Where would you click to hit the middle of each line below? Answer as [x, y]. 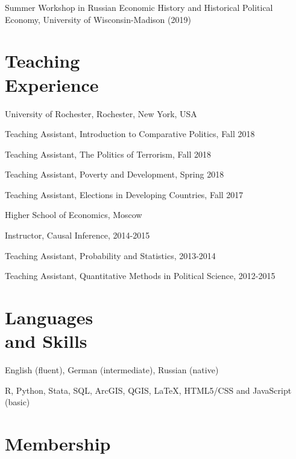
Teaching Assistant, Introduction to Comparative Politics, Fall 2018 [130, 134]
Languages [49, 317]
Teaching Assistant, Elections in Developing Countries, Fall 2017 [124, 194]
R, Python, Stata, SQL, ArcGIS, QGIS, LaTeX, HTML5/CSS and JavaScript [148, 390]
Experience [52, 84]
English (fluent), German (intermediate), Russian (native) [112, 370]
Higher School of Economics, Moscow [74, 215]
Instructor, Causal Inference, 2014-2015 [77, 235]
